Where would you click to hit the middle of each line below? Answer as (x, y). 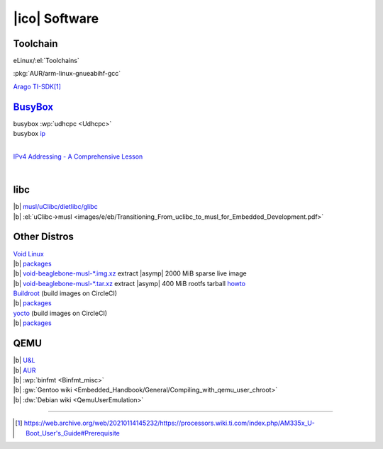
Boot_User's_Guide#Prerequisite (73, 433)
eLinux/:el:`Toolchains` (46, 61)
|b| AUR (24, 370)
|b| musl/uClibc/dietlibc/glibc (56, 207)
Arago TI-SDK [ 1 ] (37, 86)
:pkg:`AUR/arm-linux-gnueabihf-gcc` (67, 74)
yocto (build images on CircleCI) (60, 313)
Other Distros (44, 237)
